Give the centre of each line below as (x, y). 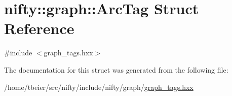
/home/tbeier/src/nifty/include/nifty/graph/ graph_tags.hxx (99, 87)
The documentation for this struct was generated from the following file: (116, 69)
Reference (39, 28)
